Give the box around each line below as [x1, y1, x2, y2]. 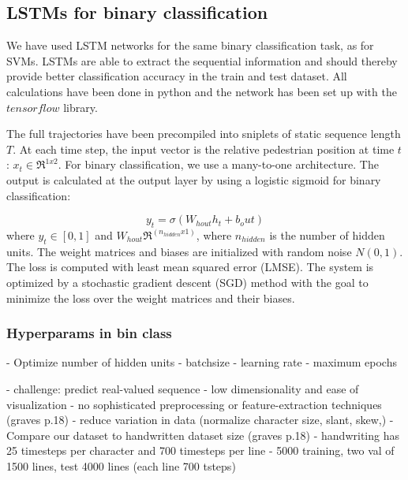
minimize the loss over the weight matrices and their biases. [6, 289, 295, 306]
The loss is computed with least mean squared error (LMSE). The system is [6, 259, 374, 275]
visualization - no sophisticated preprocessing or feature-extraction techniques [6, 396, 382, 412]
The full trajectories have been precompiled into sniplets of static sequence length [6, 125, 401, 142]
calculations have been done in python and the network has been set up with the [6, 83, 397, 99]
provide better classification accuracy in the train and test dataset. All [6, 68, 347, 84]
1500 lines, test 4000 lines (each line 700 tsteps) [6, 457, 236, 474]
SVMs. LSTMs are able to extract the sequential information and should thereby [6, 52, 398, 69]
